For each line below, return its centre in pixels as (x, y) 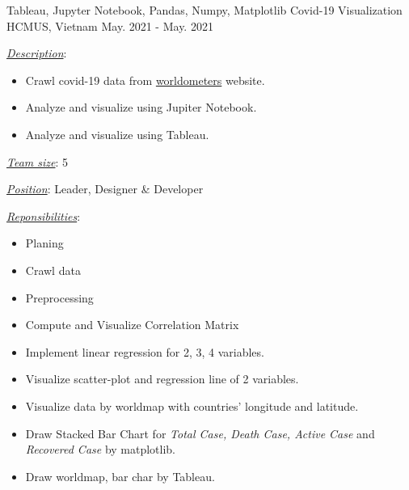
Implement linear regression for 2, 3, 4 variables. (145, 351)
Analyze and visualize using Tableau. (117, 134)
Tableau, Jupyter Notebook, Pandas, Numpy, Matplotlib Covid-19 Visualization (204, 10)
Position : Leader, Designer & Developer (105, 189)
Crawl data (53, 270)
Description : (37, 53)
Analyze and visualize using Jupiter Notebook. (141, 107)
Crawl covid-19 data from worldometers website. (145, 80)
